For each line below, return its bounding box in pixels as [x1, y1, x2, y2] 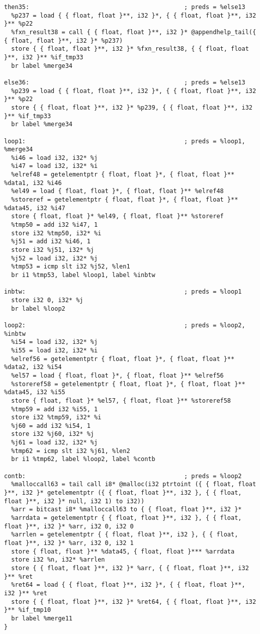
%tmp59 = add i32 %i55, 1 [11, 405, 98, 413]
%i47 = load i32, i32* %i [11, 162, 98, 170]
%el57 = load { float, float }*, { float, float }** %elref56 [11, 372, 224, 379]
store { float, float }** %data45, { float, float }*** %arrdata [11, 548, 235, 555]
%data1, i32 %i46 [4, 179, 62, 187]
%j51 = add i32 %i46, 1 [11, 238, 91, 245]
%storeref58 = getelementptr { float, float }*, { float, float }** [11, 380, 245, 388]
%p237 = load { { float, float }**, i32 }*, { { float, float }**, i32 [11, 12, 256, 19]
